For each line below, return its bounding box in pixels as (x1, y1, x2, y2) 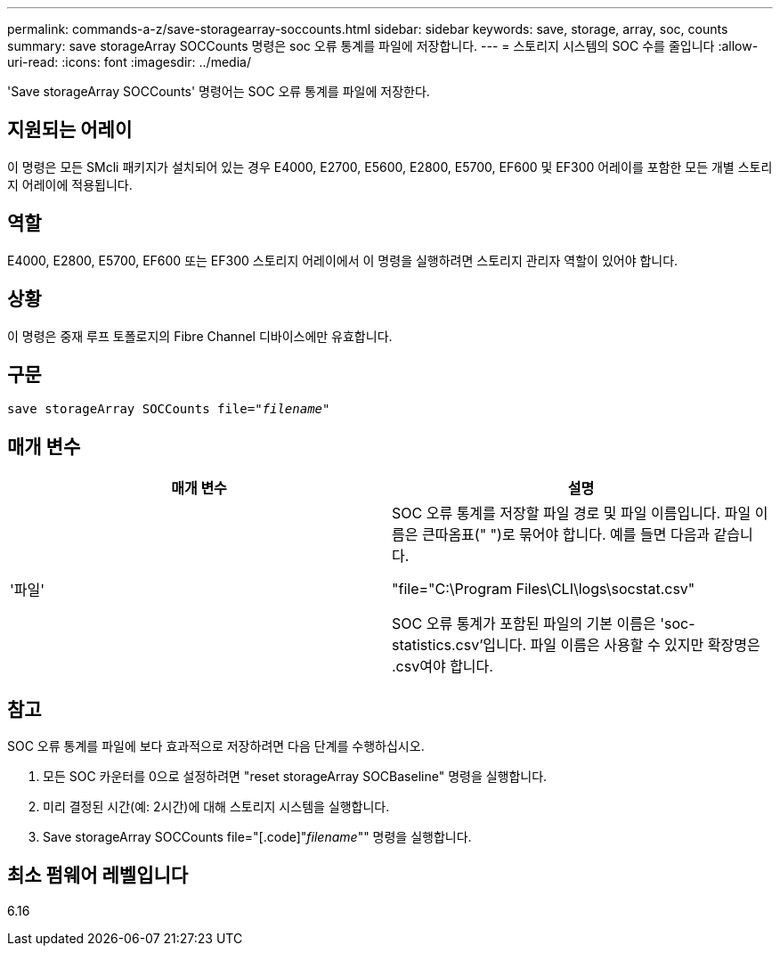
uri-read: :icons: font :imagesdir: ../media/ (7, 54, 251, 69)
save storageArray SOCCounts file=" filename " (7, 402, 330, 417)
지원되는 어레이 (7, 118, 133, 142)
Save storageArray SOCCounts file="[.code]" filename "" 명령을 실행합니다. (43, 829, 472, 845)
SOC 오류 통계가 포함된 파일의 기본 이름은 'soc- (392, 615, 695, 633)
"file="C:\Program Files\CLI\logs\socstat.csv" (392, 580, 695, 599)
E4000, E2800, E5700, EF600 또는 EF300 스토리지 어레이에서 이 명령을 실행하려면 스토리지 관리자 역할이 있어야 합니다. (7, 252, 678, 268)
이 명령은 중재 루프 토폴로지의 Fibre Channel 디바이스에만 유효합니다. (7, 328, 393, 344)
